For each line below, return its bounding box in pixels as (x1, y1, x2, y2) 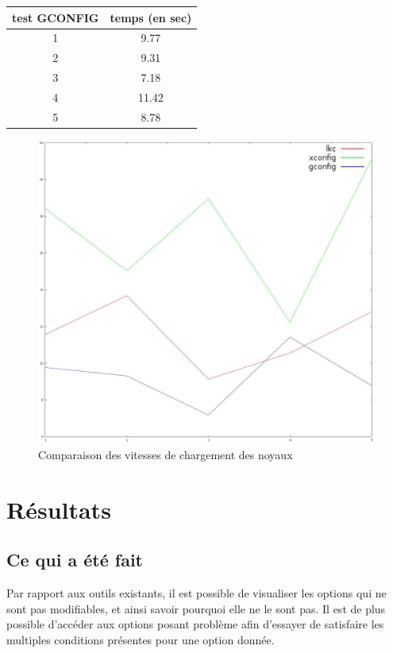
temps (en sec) (110, 9, 192, 25)
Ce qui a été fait (6, 547, 144, 572)
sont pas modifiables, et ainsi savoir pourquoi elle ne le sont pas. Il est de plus (6, 600, 386, 616)
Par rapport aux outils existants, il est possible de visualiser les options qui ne (6, 585, 387, 601)
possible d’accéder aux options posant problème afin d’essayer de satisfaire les (6, 616, 384, 632)
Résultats (6, 493, 111, 525)
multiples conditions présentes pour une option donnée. (6, 631, 275, 647)
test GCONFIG (12, 9, 99, 25)
